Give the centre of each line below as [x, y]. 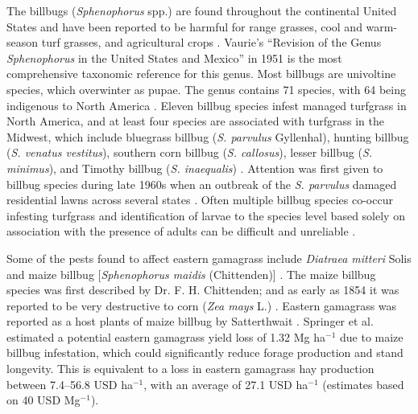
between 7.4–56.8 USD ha [70, 384]
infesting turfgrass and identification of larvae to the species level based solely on [206, 215]
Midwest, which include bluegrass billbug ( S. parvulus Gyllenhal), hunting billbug [208, 136]
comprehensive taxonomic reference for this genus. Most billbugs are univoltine [201, 74]
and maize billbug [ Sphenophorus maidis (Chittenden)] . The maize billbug [191, 274]
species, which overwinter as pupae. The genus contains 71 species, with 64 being [207, 89]
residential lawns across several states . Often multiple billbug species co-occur [200, 200]
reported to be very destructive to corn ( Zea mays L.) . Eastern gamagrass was [202, 305]
